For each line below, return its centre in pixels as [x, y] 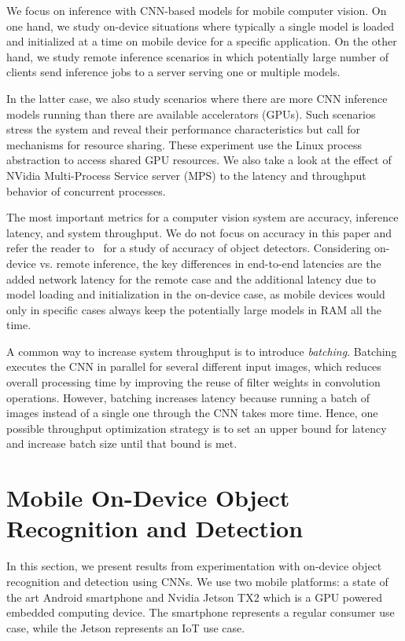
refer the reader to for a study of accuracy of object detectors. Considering [189, 248]
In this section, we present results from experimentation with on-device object [194, 566]
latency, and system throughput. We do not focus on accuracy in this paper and [199, 232]
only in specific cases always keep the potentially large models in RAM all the [194, 309]
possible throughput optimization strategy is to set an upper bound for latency [197, 428]
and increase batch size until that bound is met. [122, 443]
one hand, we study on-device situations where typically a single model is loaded [201, 26]
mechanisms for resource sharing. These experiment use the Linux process [184, 144]
